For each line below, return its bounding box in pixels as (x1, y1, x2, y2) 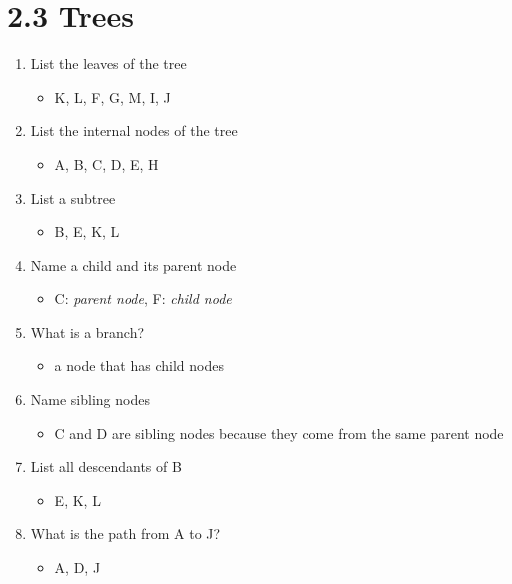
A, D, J (54, 557, 101, 578)
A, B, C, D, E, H (54, 153, 159, 174)
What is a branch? (30, 321, 145, 342)
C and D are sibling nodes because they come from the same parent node (54, 422, 504, 443)
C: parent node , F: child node (54, 288, 232, 309)
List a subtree (30, 187, 116, 208)
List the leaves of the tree (30, 53, 187, 74)
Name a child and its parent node (30, 254, 237, 275)
